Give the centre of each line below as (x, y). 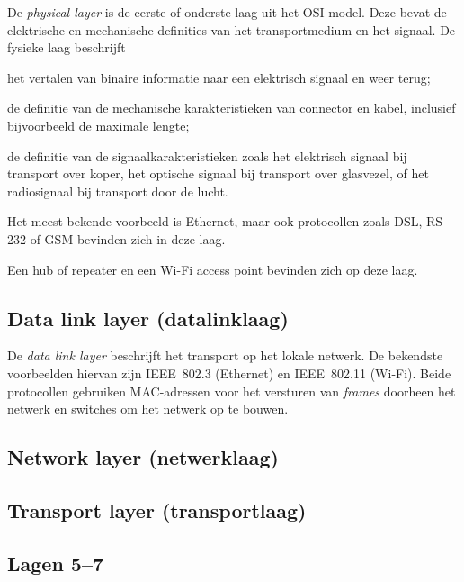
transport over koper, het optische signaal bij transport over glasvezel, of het (218, 173)
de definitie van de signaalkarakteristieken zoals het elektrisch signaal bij (207, 155)
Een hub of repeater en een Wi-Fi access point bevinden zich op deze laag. (213, 269)
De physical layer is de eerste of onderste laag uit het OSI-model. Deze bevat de (227, 12)
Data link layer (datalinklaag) (148, 318)
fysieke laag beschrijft (67, 47)
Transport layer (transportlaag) (157, 509)
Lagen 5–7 (56, 563)
